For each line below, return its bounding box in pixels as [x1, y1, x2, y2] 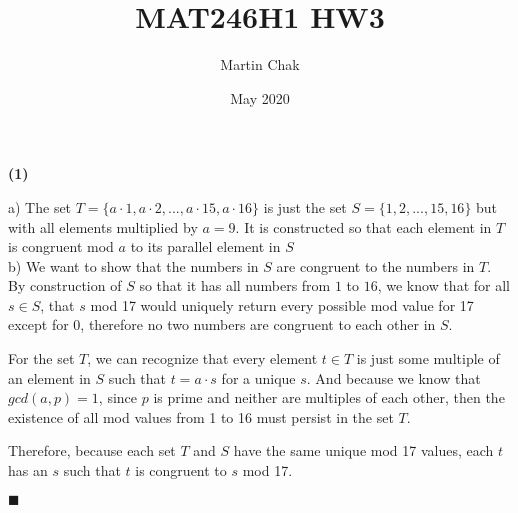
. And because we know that [306, 367, 481, 388]
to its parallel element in [130, 236, 281, 257]
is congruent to [135, 460, 227, 481]
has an [8, 460, 48, 481]
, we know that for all [377, 275, 510, 296]
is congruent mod [8, 236, 114, 257]
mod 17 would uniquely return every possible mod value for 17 [90, 294, 474, 315]
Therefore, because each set [8, 440, 176, 461]
